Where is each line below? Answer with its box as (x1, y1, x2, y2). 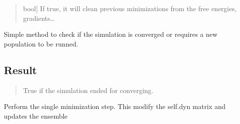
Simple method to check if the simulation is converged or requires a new (4, 29, 218, 39)
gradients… (23, 13, 55, 23)
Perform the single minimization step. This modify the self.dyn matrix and (4, 101, 225, 111)
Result (4, 62, 37, 77)
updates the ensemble (4, 110, 68, 121)
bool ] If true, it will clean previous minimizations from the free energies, (23, 3, 237, 13)
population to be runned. (4, 38, 78, 48)
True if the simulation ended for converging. (23, 85, 153, 95)
